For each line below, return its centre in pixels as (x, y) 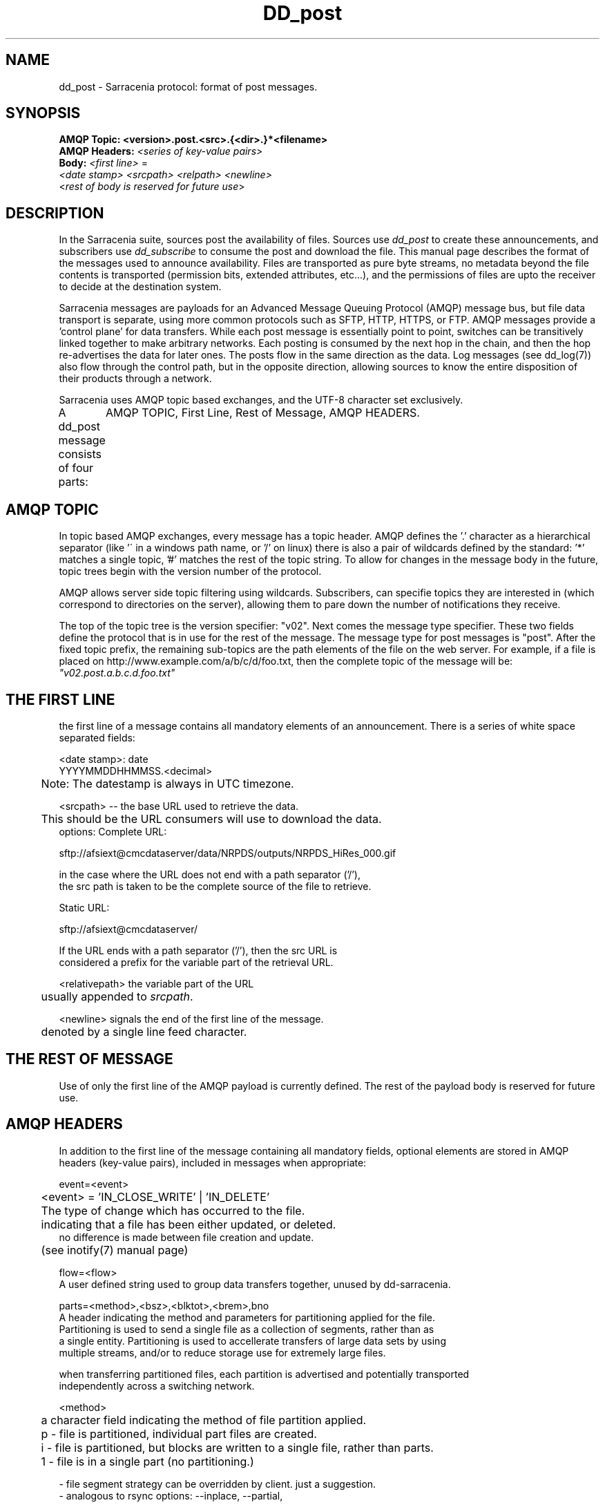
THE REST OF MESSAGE (89, 1059)
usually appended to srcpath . (117, 996)
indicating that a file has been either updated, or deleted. (189, 1224)
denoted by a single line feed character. (144, 1031)
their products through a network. (135, 379)
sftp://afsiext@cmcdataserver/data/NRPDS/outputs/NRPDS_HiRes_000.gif (228, 853)
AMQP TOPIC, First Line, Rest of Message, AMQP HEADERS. (262, 413)
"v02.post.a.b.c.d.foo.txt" (117, 673)
